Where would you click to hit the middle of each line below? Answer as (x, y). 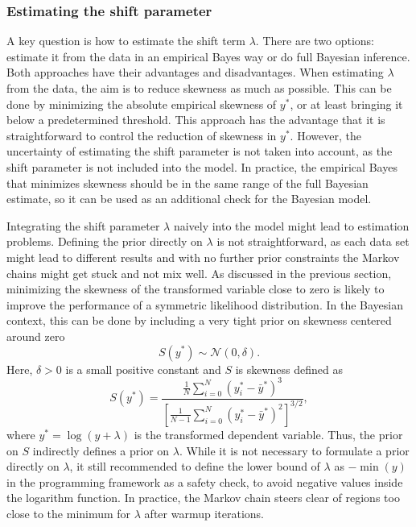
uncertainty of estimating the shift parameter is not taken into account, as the (200, 151)
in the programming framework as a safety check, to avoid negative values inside (205, 481)
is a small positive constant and (143, 369)
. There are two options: (315, 41)
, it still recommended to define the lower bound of (195, 466)
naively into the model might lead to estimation (291, 225)
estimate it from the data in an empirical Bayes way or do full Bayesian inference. (208, 56)
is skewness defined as (289, 369)
